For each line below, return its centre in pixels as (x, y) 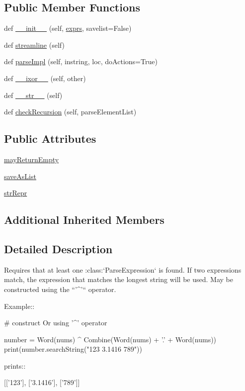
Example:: (19, 306)
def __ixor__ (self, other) (45, 78)
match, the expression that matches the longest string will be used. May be (119, 279)
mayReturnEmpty (32, 159)
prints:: (15, 365)
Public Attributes (50, 139)
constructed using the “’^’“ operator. (60, 289)
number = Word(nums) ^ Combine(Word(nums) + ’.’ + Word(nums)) (110, 339)
